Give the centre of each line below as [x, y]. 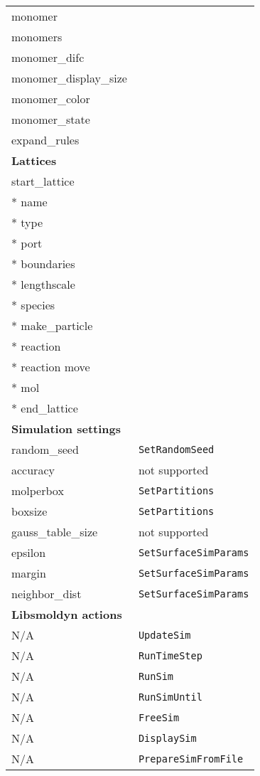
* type [27, 222]
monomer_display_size [69, 78]
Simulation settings [66, 429]
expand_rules [45, 140]
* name [29, 202]
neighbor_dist [47, 594]
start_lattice [43, 181]
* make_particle [52, 325]
